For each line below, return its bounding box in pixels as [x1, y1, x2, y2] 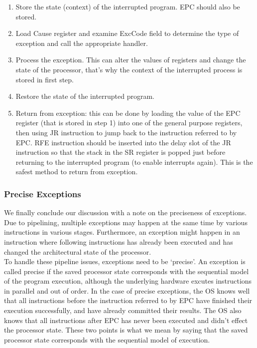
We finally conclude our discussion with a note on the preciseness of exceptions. [4, 207, 247, 218]
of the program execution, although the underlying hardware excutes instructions [4, 276, 252, 286]
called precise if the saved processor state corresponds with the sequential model [4, 266, 249, 276]
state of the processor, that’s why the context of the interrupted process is [15, 64, 243, 74]
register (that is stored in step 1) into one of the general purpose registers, [15, 117, 243, 128]
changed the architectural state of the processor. [4, 246, 151, 257]
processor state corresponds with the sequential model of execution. [4, 334, 210, 345]
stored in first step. [15, 74, 74, 84]
